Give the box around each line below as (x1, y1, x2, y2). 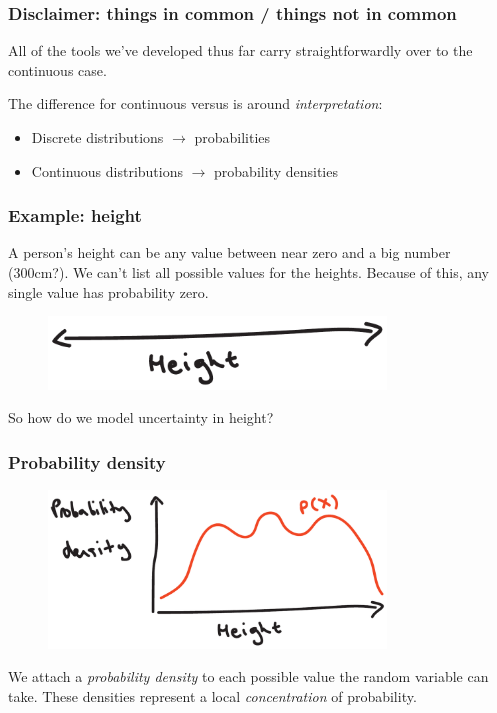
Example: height (8, 203, 142, 228)
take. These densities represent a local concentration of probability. (8, 685, 417, 706)
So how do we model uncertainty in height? (8, 407, 274, 428)
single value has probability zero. (8, 281, 209, 302)
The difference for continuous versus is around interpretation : (8, 93, 383, 114)
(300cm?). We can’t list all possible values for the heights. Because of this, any (8, 262, 490, 282)
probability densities (214, 160, 338, 181)
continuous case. (8, 59, 107, 80)
